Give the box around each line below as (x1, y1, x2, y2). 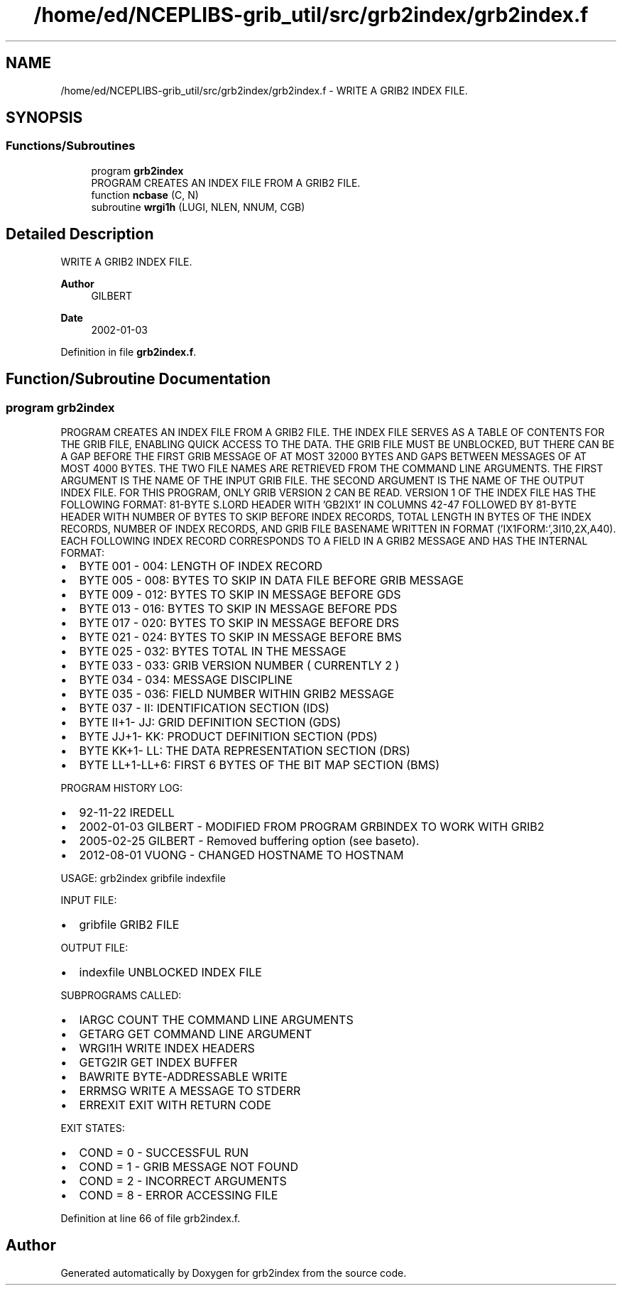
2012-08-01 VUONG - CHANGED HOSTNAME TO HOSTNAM (79, 847, 404, 862)
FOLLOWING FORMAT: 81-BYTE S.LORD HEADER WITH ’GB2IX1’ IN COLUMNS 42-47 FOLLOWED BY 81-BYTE (60, 498, 577, 511)
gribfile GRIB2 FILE (79, 917, 180, 932)
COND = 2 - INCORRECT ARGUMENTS (79, 1173, 287, 1188)
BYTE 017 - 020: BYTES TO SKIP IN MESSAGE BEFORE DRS (79, 615, 399, 630)
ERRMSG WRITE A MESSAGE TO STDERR (79, 1083, 301, 1098)
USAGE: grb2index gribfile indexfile (60, 871, 226, 884)
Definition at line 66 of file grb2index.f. (60, 1211, 241, 1224)
